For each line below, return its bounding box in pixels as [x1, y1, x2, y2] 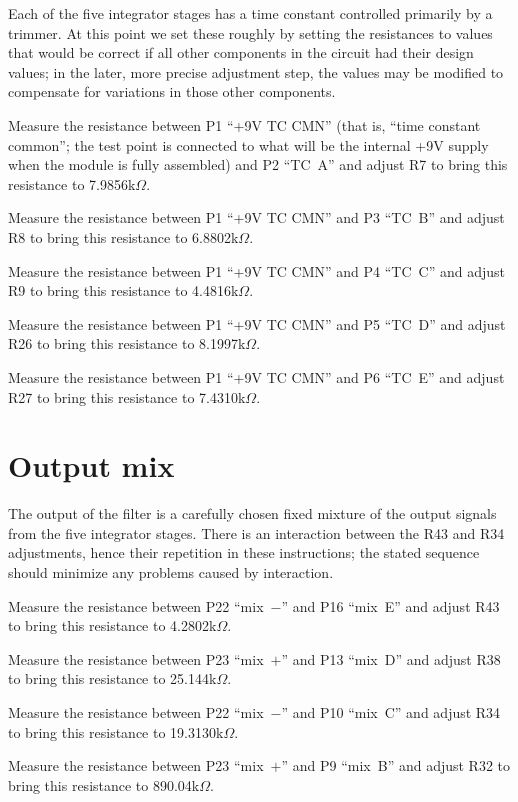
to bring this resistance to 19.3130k [8, 721, 224, 742]
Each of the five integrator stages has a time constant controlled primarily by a [8, 3, 493, 23]
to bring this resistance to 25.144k [8, 668, 217, 689]
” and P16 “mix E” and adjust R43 [281, 595, 500, 616]
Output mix [8, 445, 175, 486]
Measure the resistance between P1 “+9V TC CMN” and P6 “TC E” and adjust [8, 366, 505, 387]
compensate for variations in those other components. [8, 81, 336, 102]
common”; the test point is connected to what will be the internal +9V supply [8, 134, 489, 155]
